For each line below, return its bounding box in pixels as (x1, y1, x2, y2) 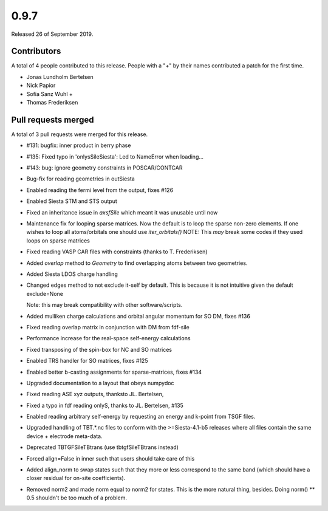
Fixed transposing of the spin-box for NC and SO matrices (26, 346, 173, 353)
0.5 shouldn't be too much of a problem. (26, 494, 128, 501)
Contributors (11, 46, 61, 57)
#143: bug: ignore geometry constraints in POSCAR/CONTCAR (26, 164, 183, 171)
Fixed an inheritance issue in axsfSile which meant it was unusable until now (26, 208, 218, 216)
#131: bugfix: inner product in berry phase (26, 142, 131, 149)
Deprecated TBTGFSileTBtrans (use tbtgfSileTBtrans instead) (26, 444, 179, 451)
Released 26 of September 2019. (11, 30, 94, 38)
